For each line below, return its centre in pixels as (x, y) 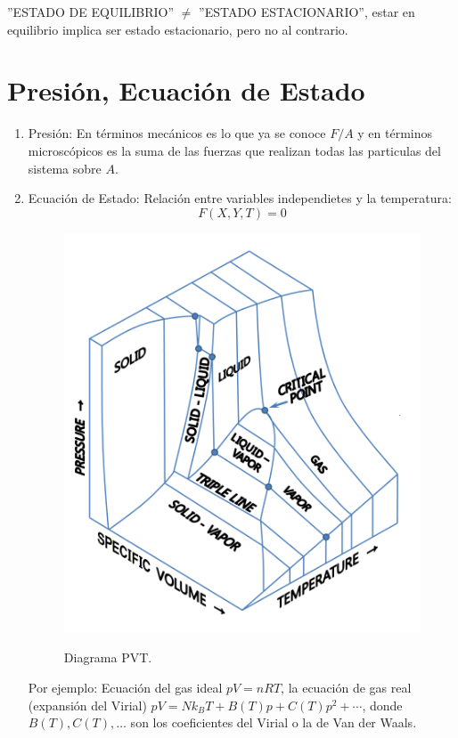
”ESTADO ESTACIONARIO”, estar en (307, 12)
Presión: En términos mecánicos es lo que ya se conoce (177, 133)
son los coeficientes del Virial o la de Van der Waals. (274, 722)
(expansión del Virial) (87, 705)
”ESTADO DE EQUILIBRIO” (91, 12)
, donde (382, 705)
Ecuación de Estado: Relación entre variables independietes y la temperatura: (240, 198)
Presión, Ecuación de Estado (186, 90)
